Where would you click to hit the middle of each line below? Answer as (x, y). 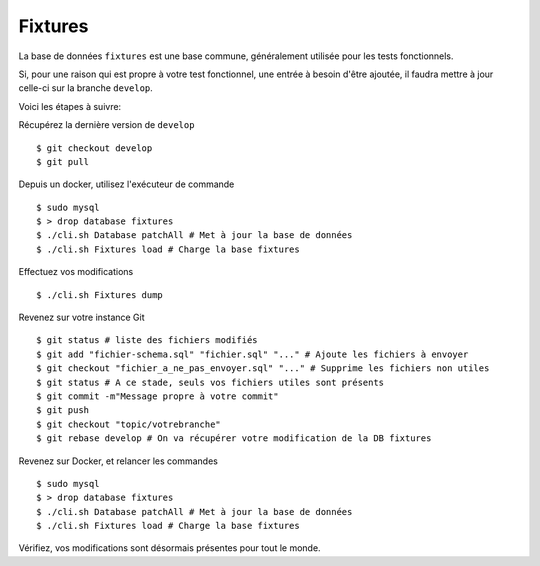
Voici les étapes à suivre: (70, 106)
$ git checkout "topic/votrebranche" (129, 424)
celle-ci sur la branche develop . (86, 88)
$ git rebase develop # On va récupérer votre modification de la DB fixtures (234, 438)
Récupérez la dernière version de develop (106, 125)
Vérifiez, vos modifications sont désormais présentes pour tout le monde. (169, 548)
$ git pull (63, 161)
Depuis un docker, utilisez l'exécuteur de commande (126, 184)
